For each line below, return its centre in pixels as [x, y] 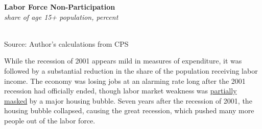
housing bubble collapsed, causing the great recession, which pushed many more [129, 110]
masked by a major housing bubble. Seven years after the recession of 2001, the [128, 100]
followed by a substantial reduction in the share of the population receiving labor [131, 70]
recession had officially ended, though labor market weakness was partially [121, 91]
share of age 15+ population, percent [61, 17]
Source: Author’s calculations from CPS [66, 43]
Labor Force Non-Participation [60, 7]
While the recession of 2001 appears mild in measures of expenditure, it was [123, 61]
